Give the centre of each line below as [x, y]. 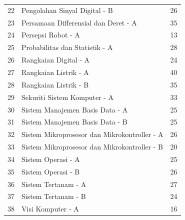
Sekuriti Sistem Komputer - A [68, 97]
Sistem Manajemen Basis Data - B [74, 122]
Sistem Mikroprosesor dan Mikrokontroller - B [92, 147]
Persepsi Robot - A [51, 35]
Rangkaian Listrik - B [55, 84]
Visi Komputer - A [50, 209]
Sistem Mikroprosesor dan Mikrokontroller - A [92, 134]
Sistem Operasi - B [51, 171]
